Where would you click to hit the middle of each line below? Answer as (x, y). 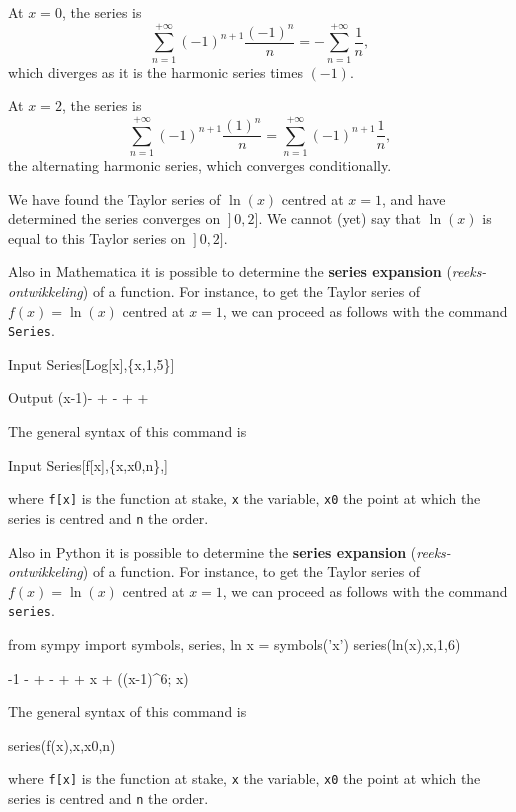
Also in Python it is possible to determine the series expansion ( (212, 551)
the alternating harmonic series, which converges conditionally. (200, 165)
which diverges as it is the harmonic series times (155, 71)
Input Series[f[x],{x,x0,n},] (88, 464)
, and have (414, 198)
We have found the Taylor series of (114, 198)
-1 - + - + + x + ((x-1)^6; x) (98, 677)
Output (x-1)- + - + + (78, 397)
